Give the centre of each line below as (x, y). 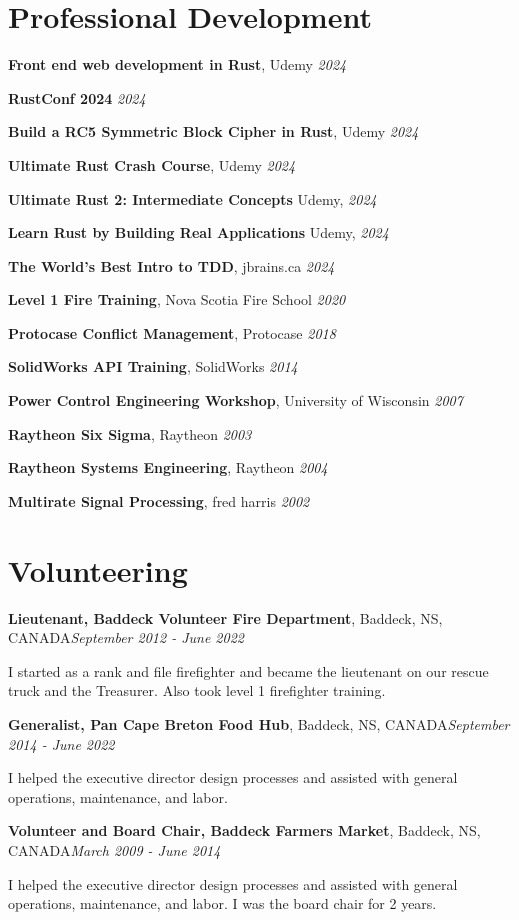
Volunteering (98, 569)
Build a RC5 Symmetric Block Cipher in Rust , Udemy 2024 (213, 131)
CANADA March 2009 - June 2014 (114, 849)
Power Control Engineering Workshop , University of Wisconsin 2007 (235, 400)
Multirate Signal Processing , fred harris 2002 (159, 500)
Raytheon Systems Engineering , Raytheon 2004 (168, 467)
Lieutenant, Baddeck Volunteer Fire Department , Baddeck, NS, (225, 617)
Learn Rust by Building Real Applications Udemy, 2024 (198, 232)
